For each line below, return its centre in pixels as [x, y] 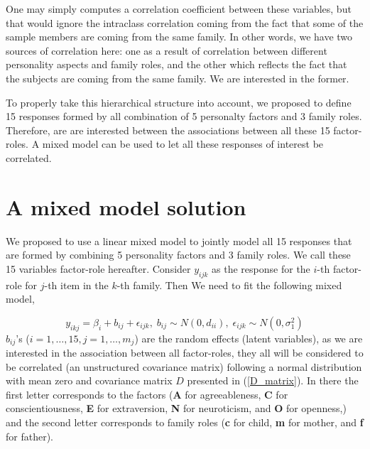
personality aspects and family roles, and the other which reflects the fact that [176, 64]
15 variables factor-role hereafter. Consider [98, 268]
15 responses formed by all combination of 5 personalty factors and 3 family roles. [184, 116]
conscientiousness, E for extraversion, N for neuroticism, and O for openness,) [176, 408]
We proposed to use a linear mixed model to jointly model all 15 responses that [179, 240]
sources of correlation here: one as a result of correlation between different [167, 50]
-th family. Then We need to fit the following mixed [229, 285]
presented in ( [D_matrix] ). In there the [273, 380]
